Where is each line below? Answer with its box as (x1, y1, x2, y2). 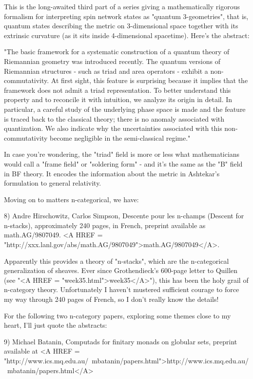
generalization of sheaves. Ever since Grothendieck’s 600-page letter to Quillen (4, 265, 238, 275)
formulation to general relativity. (4, 178, 101, 188)
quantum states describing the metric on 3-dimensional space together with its (4, 21, 238, 31)
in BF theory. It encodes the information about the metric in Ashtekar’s (4, 168, 220, 178)
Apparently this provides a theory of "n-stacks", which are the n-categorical (4, 255, 229, 266)
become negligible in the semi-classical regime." (50, 132, 191, 143)
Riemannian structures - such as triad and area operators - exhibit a (4, 65, 208, 76)
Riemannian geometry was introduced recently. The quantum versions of (4, 56, 220, 66)
